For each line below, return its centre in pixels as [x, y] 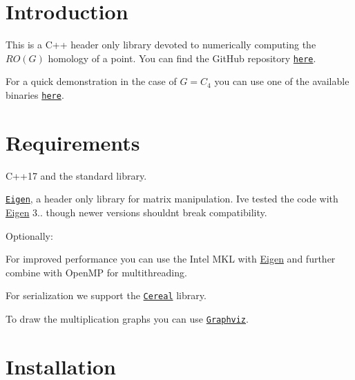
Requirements [73, 142]
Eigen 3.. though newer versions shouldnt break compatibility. [136, 212]
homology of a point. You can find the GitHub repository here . [182, 58]
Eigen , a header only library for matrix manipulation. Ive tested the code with [172, 199]
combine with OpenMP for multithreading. [96, 272]
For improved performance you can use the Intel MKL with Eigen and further [171, 259]
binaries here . [35, 94]
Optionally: [29, 235]
